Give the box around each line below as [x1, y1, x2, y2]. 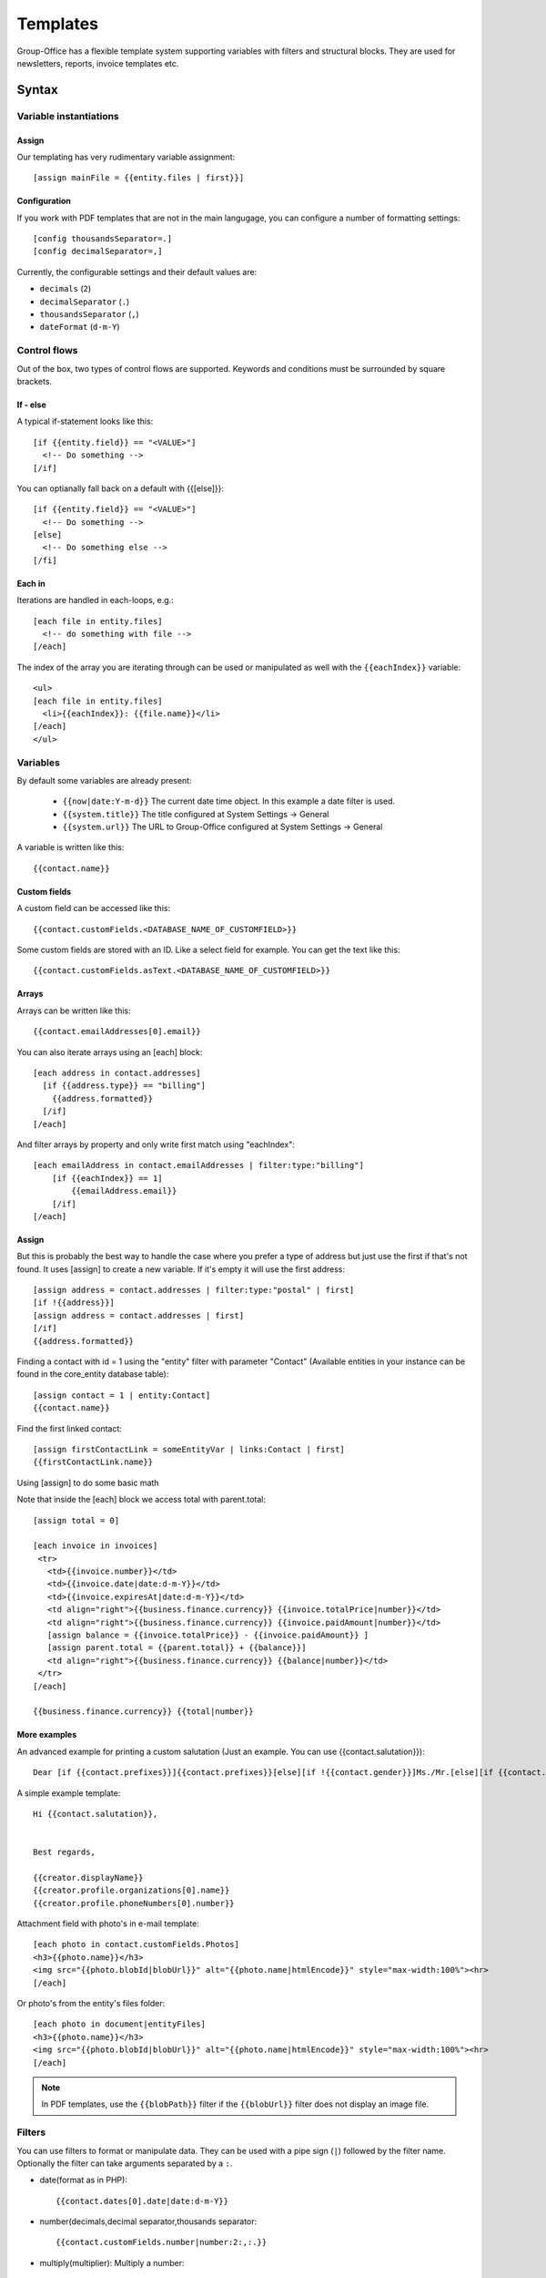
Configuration [16, 196, 72, 207]
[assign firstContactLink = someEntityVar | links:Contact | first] [33, 1444, 345, 1454]
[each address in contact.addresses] [33, 1067, 202, 1078]
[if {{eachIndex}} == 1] [51, 1173, 163, 1184]
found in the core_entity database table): [16, 1369, 169, 1380]
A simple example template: [16, 1787, 121, 1799]
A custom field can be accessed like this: [16, 903, 171, 914]
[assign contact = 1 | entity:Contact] [33, 1390, 211, 1401]
